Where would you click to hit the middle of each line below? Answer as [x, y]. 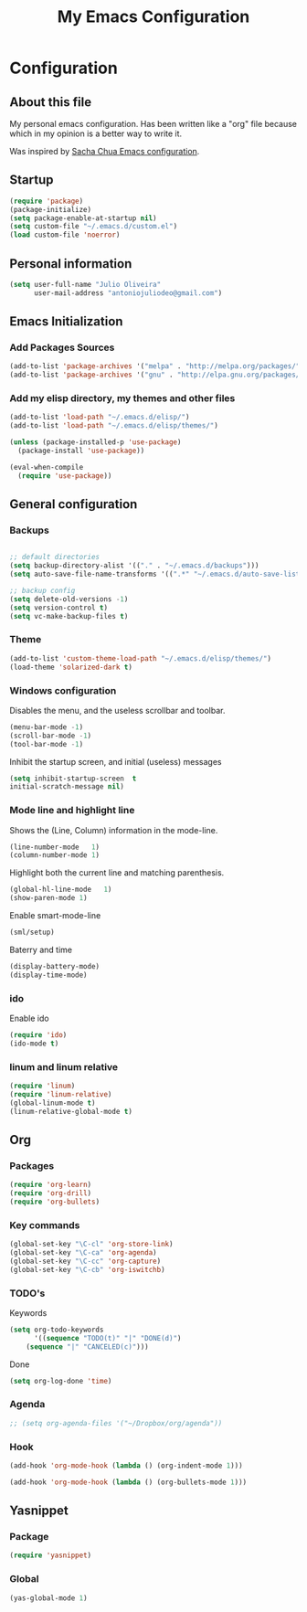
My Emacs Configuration [153, 17]
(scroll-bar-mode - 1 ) [51, 736]
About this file [51, 102]
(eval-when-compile [47, 467]
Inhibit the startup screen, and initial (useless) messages [116, 761]
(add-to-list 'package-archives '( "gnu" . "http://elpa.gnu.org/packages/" [157, 375]
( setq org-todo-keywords [57, 1330]
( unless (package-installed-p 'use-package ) [95, 442]
